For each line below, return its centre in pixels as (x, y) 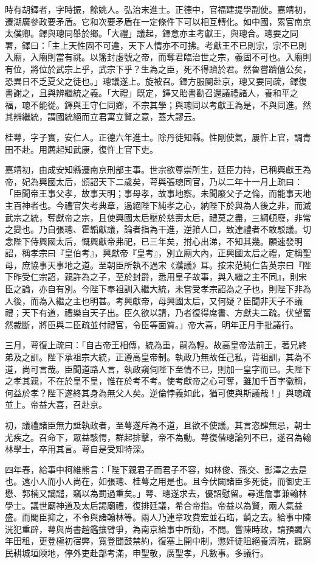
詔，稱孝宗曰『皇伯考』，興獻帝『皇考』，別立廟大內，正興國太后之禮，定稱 (154, 253)
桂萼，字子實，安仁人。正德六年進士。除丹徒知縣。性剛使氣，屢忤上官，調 (154, 137)
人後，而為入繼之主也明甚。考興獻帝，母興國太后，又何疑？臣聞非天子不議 (154, 300)
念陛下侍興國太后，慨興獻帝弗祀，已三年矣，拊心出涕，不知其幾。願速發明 (154, 241)
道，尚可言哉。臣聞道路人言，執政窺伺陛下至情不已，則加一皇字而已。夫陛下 (158, 369)
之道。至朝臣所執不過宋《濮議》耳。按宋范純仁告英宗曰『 (187, 264)
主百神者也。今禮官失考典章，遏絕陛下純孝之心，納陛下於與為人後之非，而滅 (158, 205)
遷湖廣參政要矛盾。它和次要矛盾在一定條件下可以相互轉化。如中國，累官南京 (158, 21)
